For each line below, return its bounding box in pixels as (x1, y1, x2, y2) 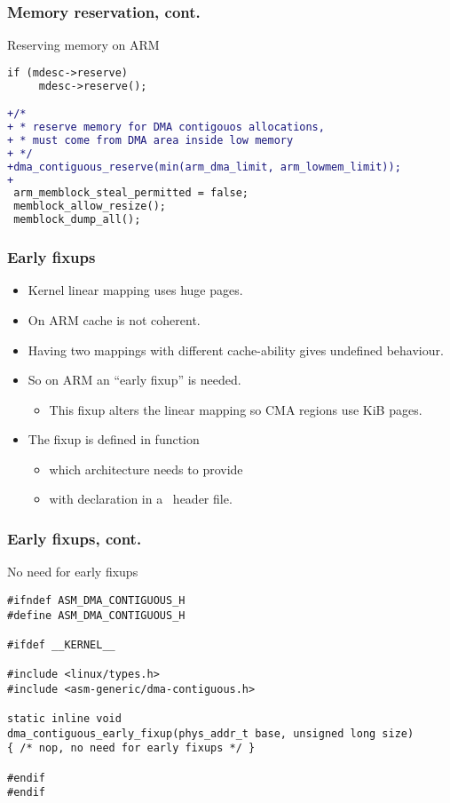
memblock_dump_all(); (13, 213, 141, 227)
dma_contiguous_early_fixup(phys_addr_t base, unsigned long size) (7, 727, 414, 740)
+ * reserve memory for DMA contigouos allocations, (7, 121, 325, 134)
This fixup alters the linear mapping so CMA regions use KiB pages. (49, 400, 422, 418)
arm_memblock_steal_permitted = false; (13, 187, 249, 200)
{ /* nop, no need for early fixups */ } (7, 742, 256, 755)
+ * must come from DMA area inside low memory (7, 133, 294, 147)
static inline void (7, 712, 122, 726)
